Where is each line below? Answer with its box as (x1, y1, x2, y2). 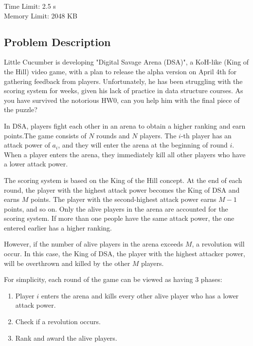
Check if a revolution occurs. (15, 316, 101, 327)
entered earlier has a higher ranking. (4, 222, 112, 232)
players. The (140, 130, 177, 140)
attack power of (4, 140, 50, 150)
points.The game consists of (4, 130, 87, 140)
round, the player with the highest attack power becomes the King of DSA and (4, 184, 240, 195)
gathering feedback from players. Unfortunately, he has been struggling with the (4, 76, 243, 86)
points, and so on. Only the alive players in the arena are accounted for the (4, 203, 228, 214)
